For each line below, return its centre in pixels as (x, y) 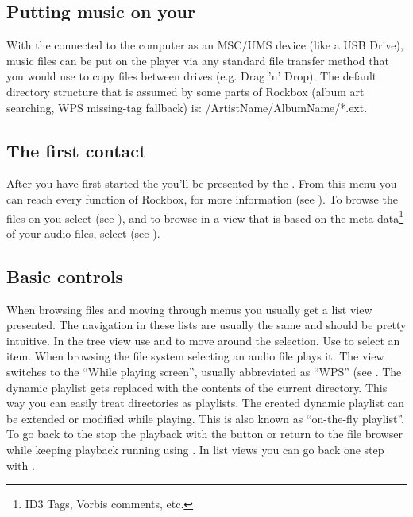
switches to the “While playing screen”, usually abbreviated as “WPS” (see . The (204, 371)
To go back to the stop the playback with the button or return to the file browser (205, 434)
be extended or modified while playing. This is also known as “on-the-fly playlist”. (205, 418)
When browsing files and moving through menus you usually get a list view (189, 309)
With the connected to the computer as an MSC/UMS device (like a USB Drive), (205, 45)
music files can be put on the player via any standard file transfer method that (198, 60)
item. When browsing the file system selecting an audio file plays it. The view (195, 356)
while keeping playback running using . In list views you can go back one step (195, 449)
